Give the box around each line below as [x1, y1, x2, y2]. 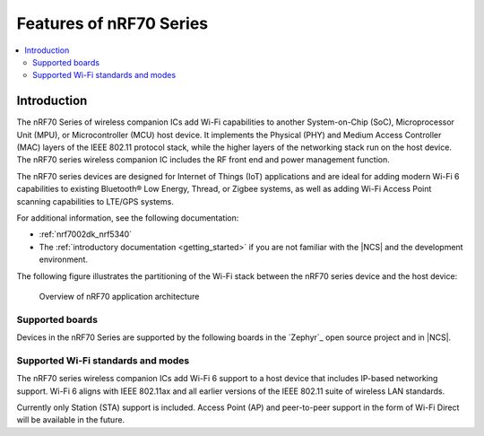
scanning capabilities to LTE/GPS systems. [16, 196, 174, 206]
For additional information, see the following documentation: [16, 212, 239, 223]
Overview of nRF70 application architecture [39, 291, 200, 301]
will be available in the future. [16, 414, 125, 425]
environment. [39, 254, 89, 265]
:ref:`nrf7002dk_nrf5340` [39, 229, 133, 240]
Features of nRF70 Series [16, 13, 209, 33]
